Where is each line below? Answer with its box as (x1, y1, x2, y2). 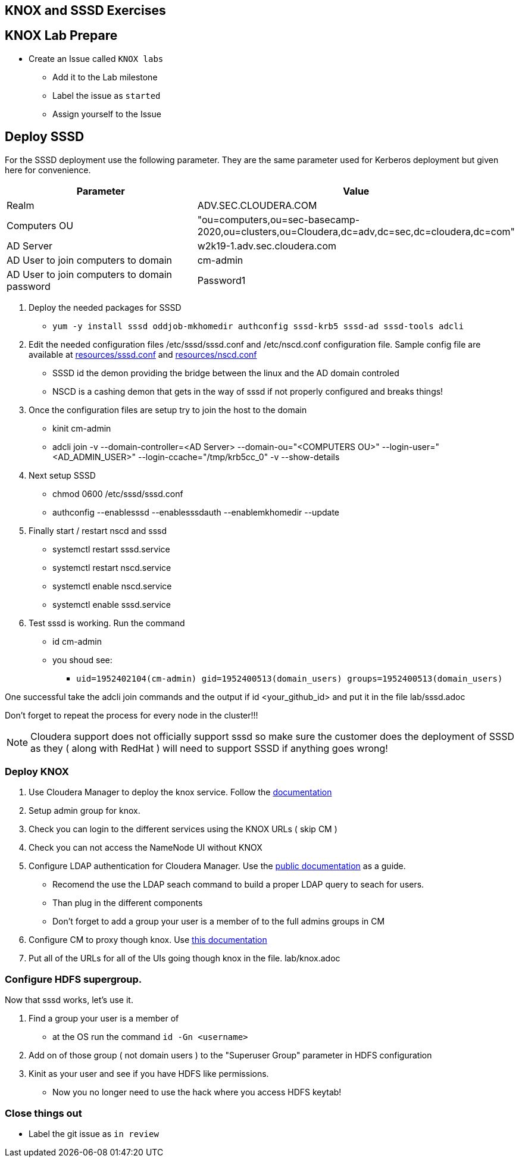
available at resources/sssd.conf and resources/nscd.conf (29, 349, 257, 360)
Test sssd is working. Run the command (29, 617, 185, 628)
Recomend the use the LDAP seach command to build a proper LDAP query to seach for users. (52, 879, 424, 890)
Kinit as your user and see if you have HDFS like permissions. (29, 1069, 269, 1079)
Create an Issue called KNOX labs (29, 53, 164, 64)
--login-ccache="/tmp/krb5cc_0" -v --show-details (137, 451, 340, 462)
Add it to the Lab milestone (52, 71, 158, 82)
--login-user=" (382, 441, 440, 452)
